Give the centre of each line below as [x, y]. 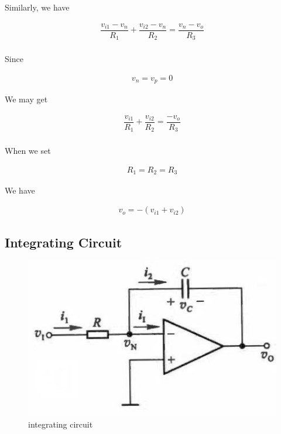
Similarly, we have [37, 7]
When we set [28, 151]
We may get [26, 99]
